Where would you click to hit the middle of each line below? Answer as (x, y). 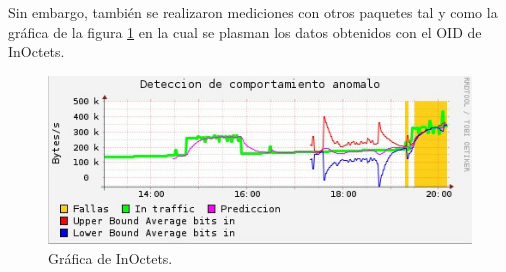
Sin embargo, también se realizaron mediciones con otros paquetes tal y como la (253, 12)
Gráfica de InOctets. (110, 257)
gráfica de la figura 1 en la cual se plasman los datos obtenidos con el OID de (245, 31)
